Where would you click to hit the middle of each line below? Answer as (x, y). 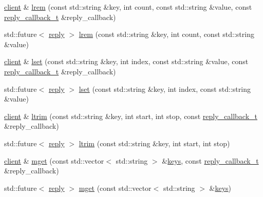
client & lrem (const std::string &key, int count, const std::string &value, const (128, 7)
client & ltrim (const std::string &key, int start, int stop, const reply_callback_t (131, 116)
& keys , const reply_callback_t (210, 160)
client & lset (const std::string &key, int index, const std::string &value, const (126, 61)
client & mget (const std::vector (54, 160)
